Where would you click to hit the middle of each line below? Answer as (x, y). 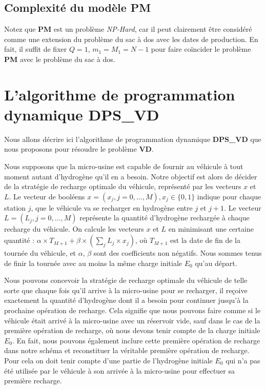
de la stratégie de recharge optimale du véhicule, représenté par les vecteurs (123, 186)
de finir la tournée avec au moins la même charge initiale (93, 263)
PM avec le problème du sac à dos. (60, 59)
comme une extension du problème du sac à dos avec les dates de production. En (131, 39)
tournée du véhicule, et (40, 253)
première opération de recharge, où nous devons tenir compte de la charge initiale (132, 330)
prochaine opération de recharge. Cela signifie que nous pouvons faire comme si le (132, 310)
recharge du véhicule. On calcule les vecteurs (74, 229)
